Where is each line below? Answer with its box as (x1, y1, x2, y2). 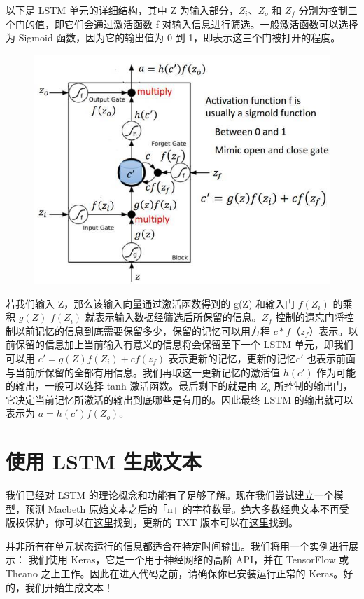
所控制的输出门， (274, 378, 353, 393)
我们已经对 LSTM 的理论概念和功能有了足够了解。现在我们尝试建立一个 (6, 488, 334, 502)
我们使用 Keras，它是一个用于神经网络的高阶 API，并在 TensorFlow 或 (28, 552, 349, 567)
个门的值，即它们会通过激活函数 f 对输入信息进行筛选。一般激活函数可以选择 (6, 16, 358, 31)
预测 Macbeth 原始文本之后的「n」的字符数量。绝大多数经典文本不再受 (24, 501, 349, 516)
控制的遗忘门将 (275, 310, 344, 324)
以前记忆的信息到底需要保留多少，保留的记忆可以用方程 (15, 323, 270, 338)
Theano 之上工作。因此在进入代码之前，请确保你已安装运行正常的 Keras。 (6, 566, 344, 581)
